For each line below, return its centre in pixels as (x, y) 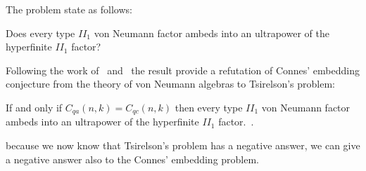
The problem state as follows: (69, 9)
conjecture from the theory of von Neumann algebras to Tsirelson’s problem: (170, 84)
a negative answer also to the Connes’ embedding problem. (133, 159)
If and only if (34, 107)
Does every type (40, 33)
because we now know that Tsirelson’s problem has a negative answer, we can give (183, 145)
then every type (209, 107)
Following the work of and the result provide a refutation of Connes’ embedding (183, 70)
